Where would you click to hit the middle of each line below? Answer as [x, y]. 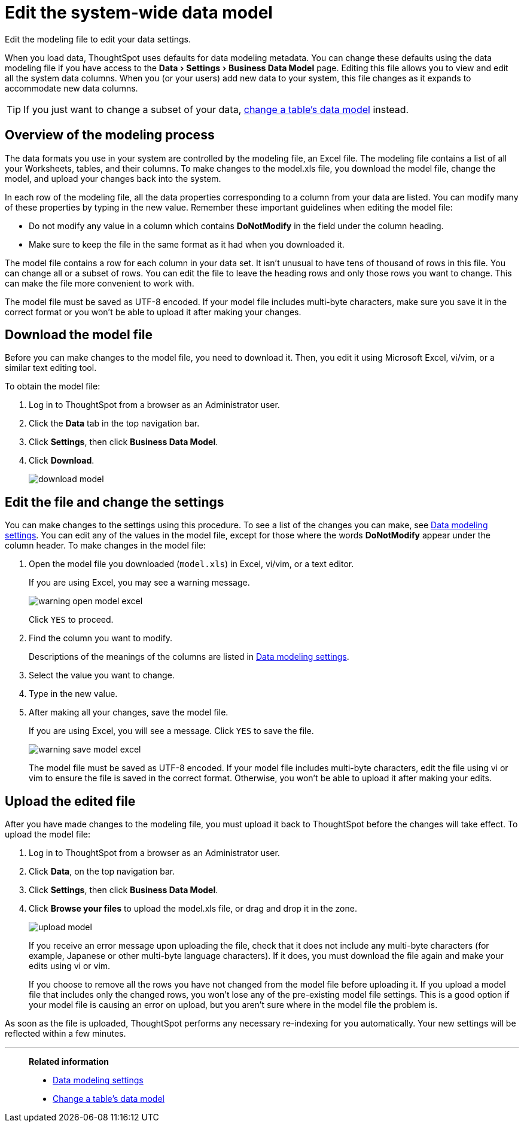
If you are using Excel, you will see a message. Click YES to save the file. [171, 731]
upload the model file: [48, 834]
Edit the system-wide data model [139, 13]
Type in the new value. [73, 694]
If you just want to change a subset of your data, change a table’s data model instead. [216, 109]
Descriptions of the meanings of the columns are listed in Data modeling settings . [189, 657]
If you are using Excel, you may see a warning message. [139, 583]
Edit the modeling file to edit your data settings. [98, 39]
